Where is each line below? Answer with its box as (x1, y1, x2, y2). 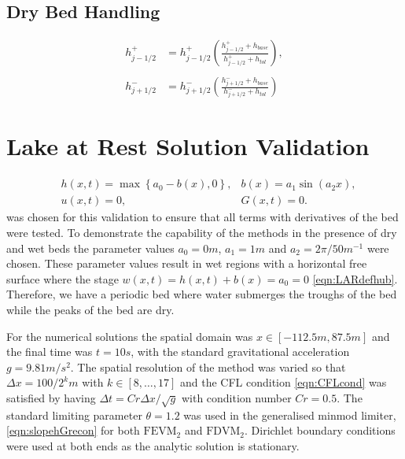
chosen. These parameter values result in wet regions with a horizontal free (6, 255, 367, 272)
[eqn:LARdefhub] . (312, 270, 398, 287)
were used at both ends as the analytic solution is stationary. (6, 437, 300, 453)
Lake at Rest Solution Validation (6, 130, 370, 162)
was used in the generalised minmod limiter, (183, 406, 396, 423)
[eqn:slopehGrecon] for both (6, 422, 140, 439)
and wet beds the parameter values (6, 239, 175, 256)
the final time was (6, 343, 93, 360)
